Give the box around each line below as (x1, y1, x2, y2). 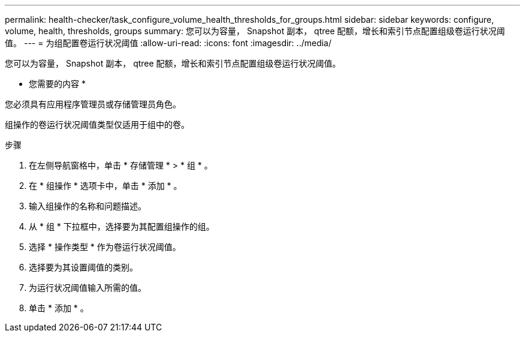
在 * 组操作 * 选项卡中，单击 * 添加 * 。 (29, 180, 182, 191)
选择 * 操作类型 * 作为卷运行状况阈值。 (29, 242, 181, 252)
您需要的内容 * (29, 79, 86, 89)
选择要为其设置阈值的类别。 (29, 262, 138, 272)
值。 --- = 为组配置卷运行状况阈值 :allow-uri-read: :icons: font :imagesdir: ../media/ (5, 38, 332, 48)
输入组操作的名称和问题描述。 (29, 201, 146, 211)
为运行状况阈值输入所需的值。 (29, 282, 146, 293)
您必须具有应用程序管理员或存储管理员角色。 (5, 99, 181, 109)
